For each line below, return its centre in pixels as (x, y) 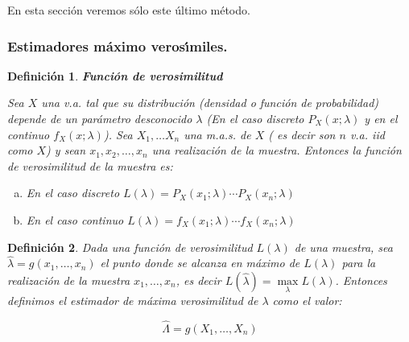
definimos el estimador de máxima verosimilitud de (133, 301)
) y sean (66, 150)
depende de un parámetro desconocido (100, 118)
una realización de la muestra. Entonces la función (277, 150)
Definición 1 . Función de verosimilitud (115, 75)
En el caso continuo (75, 219)
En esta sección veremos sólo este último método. (129, 10)
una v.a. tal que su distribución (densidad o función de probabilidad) (210, 103)
